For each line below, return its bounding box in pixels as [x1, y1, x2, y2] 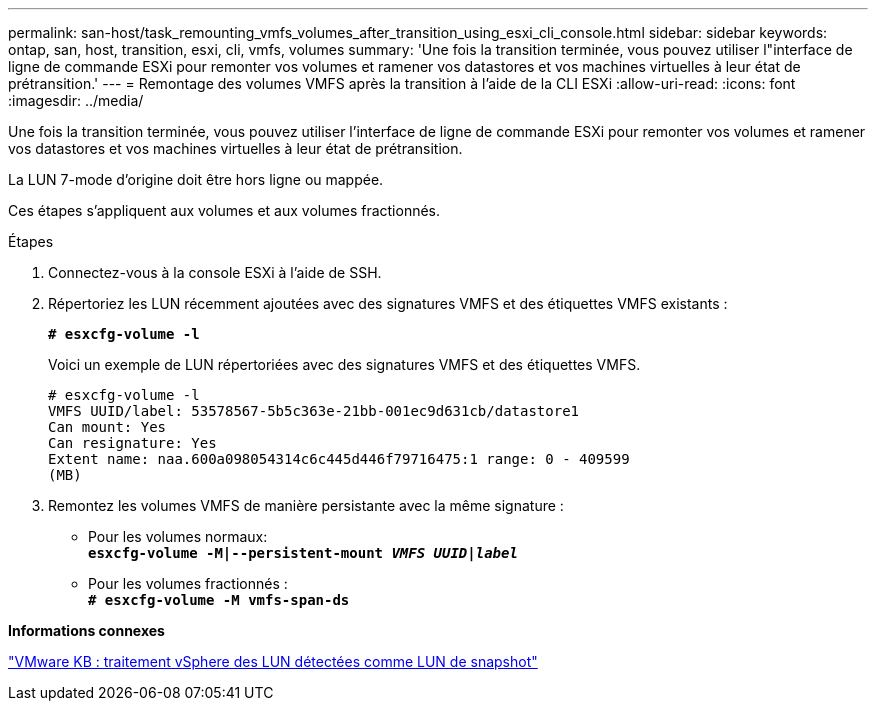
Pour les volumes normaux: [88, 528, 268, 545]
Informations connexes [8, 622, 165, 639]
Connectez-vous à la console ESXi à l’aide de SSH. [48, 264, 382, 281]
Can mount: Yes [48, 419, 167, 435]
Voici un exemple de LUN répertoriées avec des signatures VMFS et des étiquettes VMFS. [48, 356, 641, 373]
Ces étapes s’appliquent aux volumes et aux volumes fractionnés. [8, 202, 441, 219]
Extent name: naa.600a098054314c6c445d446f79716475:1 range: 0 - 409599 [48, 451, 630, 467]
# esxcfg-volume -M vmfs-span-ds [88, 592, 350, 608]
